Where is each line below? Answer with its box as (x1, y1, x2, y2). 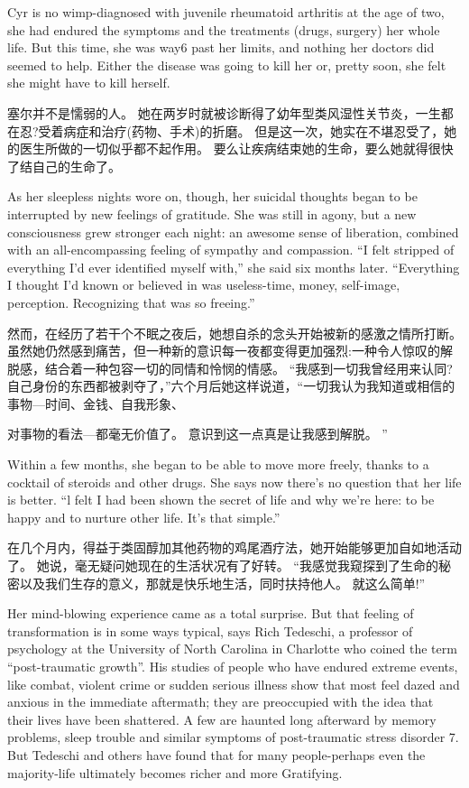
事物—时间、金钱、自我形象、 (7, 394, 184, 413)
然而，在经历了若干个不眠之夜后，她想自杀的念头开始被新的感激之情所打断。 (7, 323, 462, 342)
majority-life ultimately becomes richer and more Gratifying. (7, 763, 343, 782)
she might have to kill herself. (7, 73, 170, 92)
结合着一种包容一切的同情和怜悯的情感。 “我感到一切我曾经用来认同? (44, 358, 453, 377)
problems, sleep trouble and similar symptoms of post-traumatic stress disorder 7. (7, 728, 459, 746)
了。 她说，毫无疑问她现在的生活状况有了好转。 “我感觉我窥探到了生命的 (7, 556, 438, 575)
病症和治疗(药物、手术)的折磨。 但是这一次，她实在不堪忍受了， (63, 121, 445, 140)
